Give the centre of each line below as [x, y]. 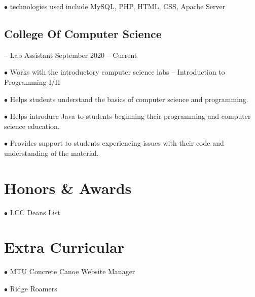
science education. [32, 126]
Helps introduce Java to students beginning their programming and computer [130, 116]
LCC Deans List [35, 212]
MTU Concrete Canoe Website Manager [72, 271]
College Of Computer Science [83, 33]
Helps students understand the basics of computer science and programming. [129, 99]
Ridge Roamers [33, 288]
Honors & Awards [68, 188]
